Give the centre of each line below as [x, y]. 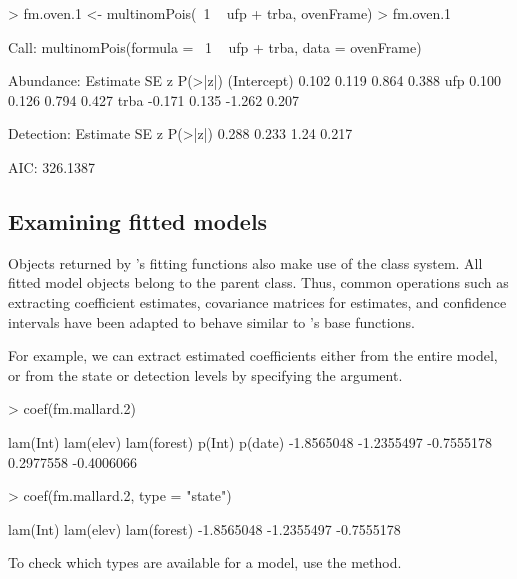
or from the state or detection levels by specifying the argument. [205, 374]
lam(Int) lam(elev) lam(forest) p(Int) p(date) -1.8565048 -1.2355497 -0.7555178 [250, 441]
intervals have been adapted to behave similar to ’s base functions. [211, 321]
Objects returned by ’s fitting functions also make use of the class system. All [245, 262]
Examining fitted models [138, 220]
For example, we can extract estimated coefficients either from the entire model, [253, 355]
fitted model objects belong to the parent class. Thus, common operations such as [258, 282]
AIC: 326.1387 [52, 166]
